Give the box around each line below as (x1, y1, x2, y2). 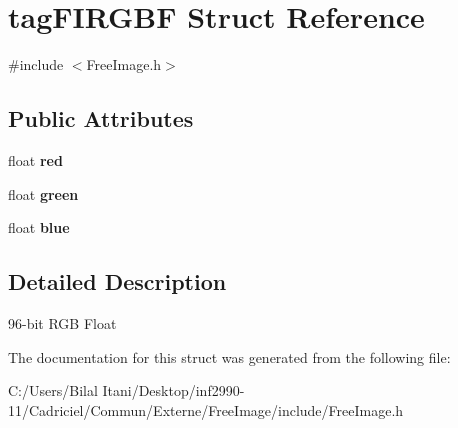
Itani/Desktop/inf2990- (102, 380, 245, 401)
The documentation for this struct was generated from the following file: (8, 346, 451, 367)
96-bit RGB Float (8, 312, 117, 333)
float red (8, 149, 63, 170)
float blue (8, 217, 70, 238)
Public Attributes (8, 103, 194, 134)
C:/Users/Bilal (8, 380, 98, 401)
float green (8, 183, 79, 204)
